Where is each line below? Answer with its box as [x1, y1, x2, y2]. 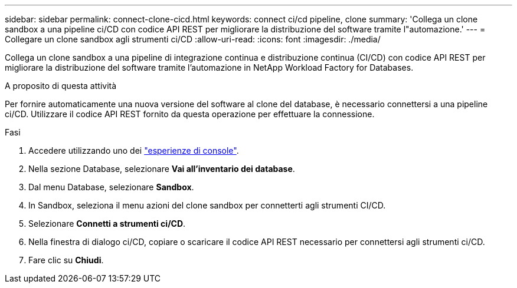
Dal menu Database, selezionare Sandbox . [28, 182, 194, 192]
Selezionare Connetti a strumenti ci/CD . [28, 219, 186, 229]
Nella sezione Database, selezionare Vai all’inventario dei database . [28, 164, 295, 174]
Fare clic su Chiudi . [28, 255, 104, 265]
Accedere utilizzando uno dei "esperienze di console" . [28, 145, 239, 155]
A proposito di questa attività [5, 81, 117, 91]
